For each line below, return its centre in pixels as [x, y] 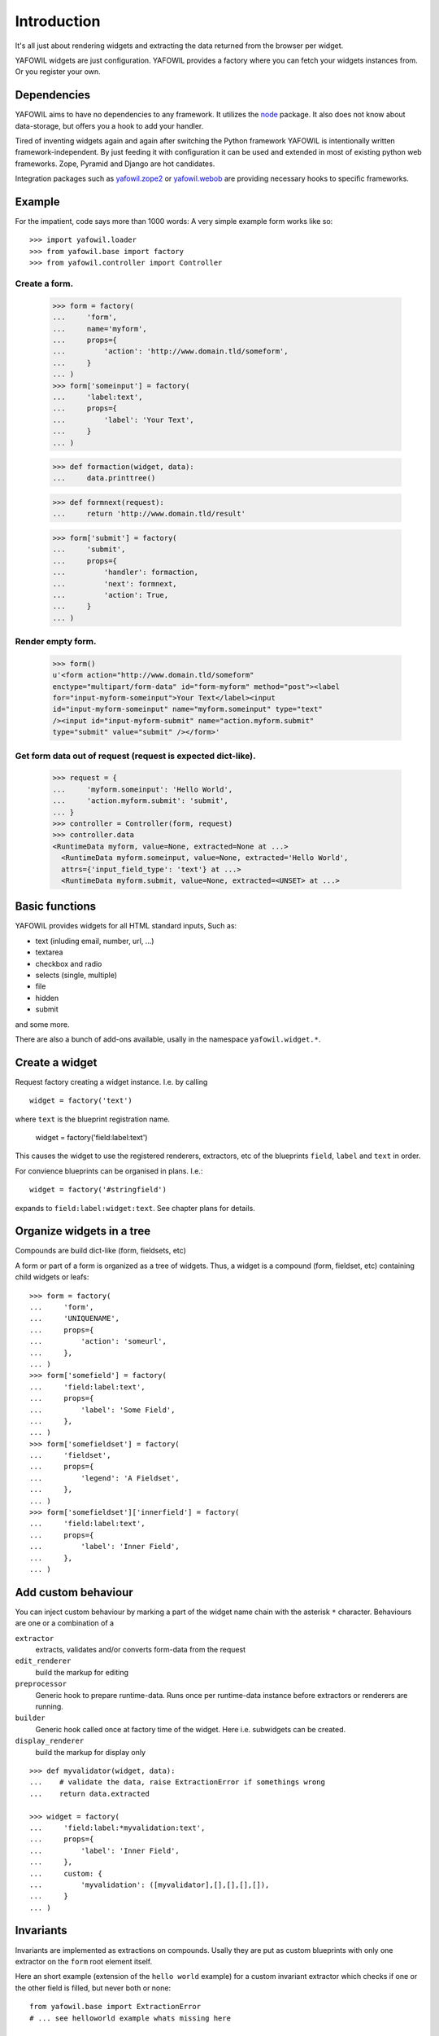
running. [50, 1707]
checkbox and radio [69, 963]
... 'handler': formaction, [126, 573]
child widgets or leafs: [52, 1277]
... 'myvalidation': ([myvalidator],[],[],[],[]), [150, 1885]
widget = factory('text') [81, 1101]
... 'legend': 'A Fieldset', [105, 1478]
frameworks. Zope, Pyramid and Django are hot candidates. [115, 164]
